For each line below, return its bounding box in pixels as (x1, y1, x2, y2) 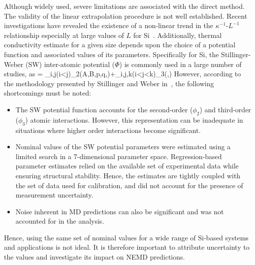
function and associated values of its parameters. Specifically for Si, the (4, 49, 219, 59)
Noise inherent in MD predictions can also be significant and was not (15, 206, 224, 216)
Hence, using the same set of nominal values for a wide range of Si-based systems (4, 232, 249, 242)
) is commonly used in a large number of (119, 59, 242, 69)
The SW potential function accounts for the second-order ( (15, 104, 193, 114)
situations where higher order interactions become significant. (15, 125, 201, 135)
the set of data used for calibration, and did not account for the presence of (15, 180, 243, 190)
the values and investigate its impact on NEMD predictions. (4, 252, 185, 262)
